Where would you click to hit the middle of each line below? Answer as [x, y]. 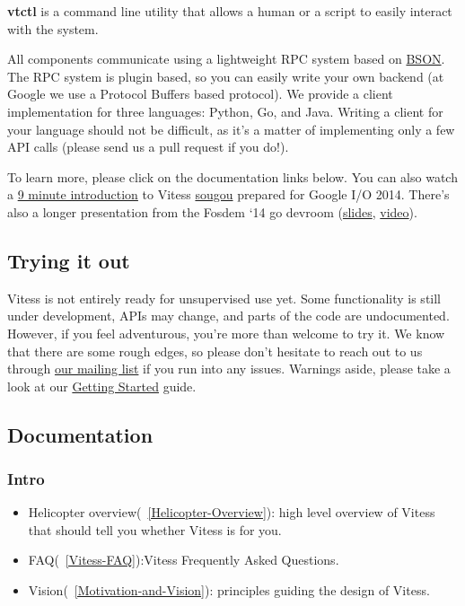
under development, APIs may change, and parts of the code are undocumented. [228, 316]
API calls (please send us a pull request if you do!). [148, 147]
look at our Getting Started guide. [102, 386]
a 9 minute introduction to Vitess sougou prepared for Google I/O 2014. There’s [228, 194]
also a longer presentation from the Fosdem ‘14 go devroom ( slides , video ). [212, 211]
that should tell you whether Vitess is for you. [155, 529]
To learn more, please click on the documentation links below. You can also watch [232, 176]
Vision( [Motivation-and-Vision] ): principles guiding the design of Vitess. [229, 590]
